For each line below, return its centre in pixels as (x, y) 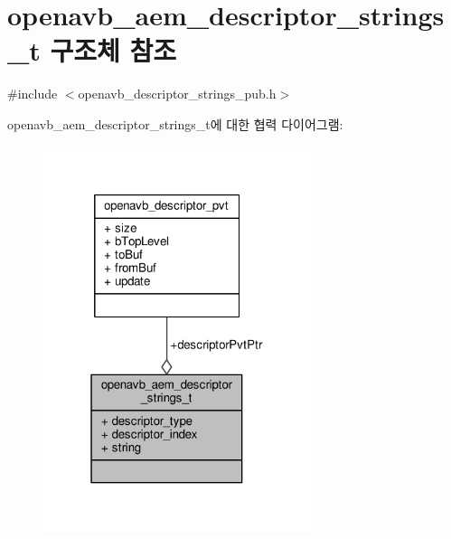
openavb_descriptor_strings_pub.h (177, 94)
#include (33, 94)
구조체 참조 (113, 50)
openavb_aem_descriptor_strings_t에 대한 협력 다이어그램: (175, 123)
